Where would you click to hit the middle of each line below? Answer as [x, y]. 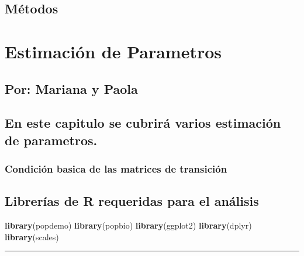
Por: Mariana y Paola [71, 88]
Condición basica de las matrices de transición [116, 169]
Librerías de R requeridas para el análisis [132, 201]
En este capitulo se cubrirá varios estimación [143, 123]
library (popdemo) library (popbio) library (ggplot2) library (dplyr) [128, 225]
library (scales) [32, 236]
